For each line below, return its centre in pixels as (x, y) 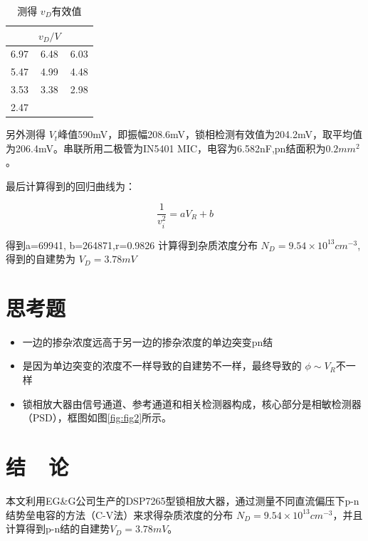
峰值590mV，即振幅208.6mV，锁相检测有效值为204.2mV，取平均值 (210, 134)
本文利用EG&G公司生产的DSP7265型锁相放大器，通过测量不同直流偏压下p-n (183, 500)
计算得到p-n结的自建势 (58, 529)
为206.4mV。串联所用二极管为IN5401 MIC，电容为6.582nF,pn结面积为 (166, 148)
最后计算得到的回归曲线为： (70, 185)
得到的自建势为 (41, 259)
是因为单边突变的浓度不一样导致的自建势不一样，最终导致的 (162, 366)
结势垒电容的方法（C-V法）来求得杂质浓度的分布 (120, 514)
